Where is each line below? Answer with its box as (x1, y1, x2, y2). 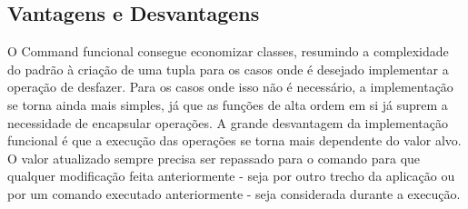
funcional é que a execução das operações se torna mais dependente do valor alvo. (7, 131, 462, 150)
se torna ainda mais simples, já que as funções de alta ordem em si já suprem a (7, 95, 448, 114)
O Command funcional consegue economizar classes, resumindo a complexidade (7, 42, 449, 61)
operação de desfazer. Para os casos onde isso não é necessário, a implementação (7, 77, 453, 96)
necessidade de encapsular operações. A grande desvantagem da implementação (7, 113, 448, 132)
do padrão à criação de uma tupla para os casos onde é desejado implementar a (7, 59, 449, 78)
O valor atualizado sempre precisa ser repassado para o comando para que (7, 148, 421, 167)
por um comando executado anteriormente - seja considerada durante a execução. (7, 184, 461, 203)
